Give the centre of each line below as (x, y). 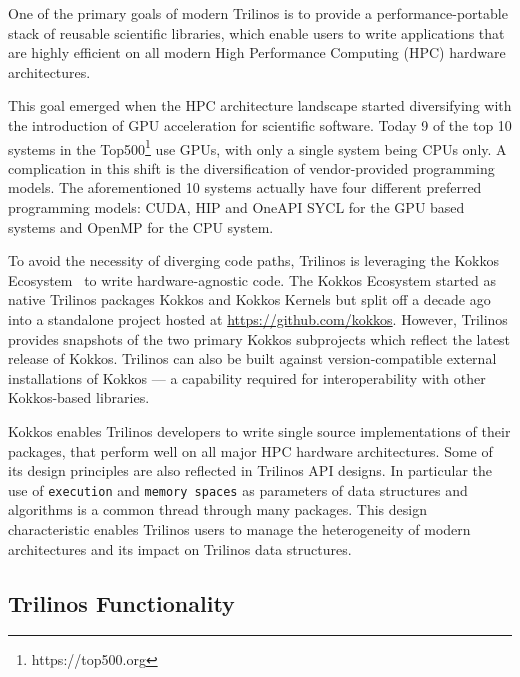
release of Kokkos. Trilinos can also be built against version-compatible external (252, 358)
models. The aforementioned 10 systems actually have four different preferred (245, 187)
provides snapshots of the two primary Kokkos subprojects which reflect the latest (259, 338)
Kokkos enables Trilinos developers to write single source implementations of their (259, 430)
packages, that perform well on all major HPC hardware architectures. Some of (250, 450)
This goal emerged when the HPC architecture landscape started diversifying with (260, 105)
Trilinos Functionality (121, 602)
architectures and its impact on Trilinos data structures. (180, 548)
